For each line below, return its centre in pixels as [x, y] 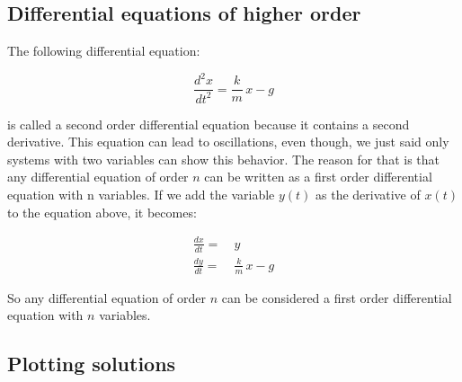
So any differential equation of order [107, 297]
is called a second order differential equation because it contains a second [209, 124]
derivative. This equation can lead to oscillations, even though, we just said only [228, 142]
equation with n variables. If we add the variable [141, 195]
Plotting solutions [92, 364]
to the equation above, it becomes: [102, 212]
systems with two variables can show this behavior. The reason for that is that [224, 159]
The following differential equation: [104, 51]
